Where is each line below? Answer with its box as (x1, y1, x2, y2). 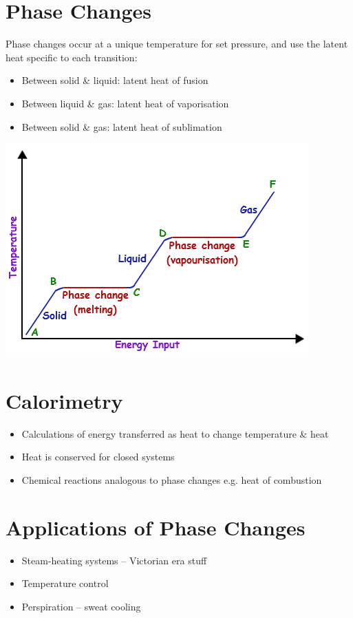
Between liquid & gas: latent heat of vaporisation (21, 96, 229, 110)
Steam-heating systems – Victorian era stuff (21, 553, 207, 567)
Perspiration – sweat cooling (21, 599, 141, 613)
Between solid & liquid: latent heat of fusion (21, 73, 208, 87)
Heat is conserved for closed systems (21, 449, 175, 464)
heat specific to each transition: (6, 50, 138, 64)
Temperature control (21, 576, 109, 590)
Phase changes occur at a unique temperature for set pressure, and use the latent (6, 36, 348, 51)
